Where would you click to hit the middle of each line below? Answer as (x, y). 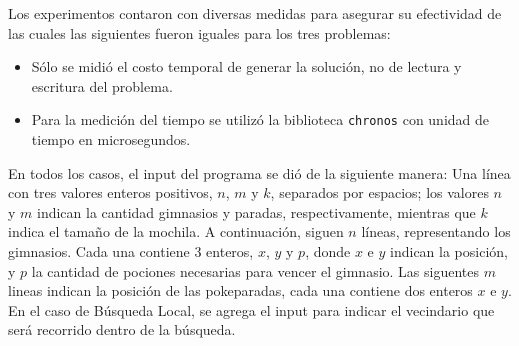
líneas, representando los (436, 231)
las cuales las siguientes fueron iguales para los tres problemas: (199, 32)
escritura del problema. (102, 85)
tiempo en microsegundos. (111, 139)
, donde (328, 251)
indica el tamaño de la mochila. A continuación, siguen (176, 231)
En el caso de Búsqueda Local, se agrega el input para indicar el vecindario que (251, 309)
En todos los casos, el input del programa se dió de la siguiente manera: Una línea (259, 172)
